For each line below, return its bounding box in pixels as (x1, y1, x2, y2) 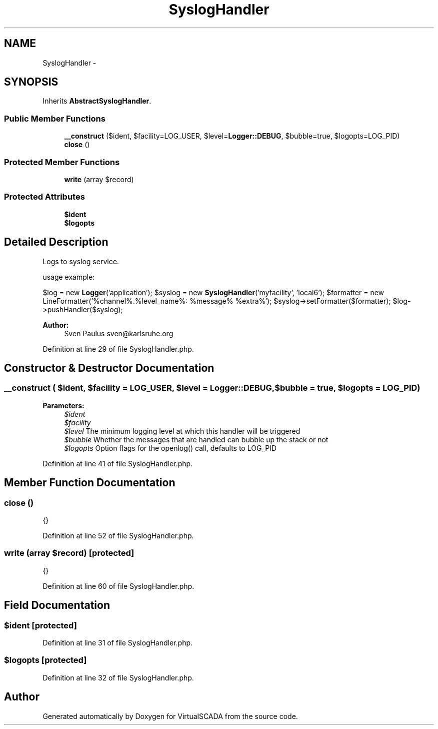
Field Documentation (4, 599, 110, 612)
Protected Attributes (4, 192, 85, 202)
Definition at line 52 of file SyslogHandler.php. (42, 531, 194, 540)
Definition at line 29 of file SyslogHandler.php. (42, 344, 194, 353)
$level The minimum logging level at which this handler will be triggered (64, 426, 300, 435)
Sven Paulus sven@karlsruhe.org (64, 329, 173, 338)
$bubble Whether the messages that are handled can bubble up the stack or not (64, 435, 328, 444)
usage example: (42, 272, 95, 281)
